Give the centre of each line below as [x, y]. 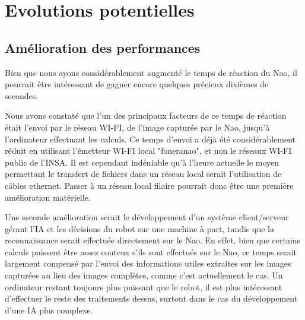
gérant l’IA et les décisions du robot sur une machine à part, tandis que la [139, 228]
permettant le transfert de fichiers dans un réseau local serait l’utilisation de [143, 174]
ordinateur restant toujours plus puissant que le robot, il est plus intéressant [144, 286]
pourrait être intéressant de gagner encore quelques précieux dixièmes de [137, 84]
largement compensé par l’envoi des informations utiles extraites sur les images [148, 263]
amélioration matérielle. [48, 197]
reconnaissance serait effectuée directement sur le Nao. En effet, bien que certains [153, 240]
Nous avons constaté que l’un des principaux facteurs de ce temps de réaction [146, 115]
